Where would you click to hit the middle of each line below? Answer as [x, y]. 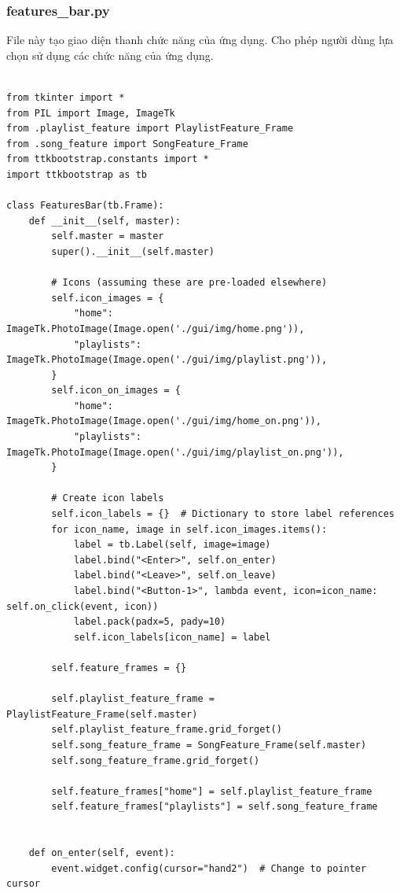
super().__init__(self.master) [133, 251]
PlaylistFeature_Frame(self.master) [102, 714]
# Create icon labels [108, 498]
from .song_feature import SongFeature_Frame [127, 144]
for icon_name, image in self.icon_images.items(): [189, 529]
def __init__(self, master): [105, 221]
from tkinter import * [66, 98]
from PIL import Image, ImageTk [91, 113]
